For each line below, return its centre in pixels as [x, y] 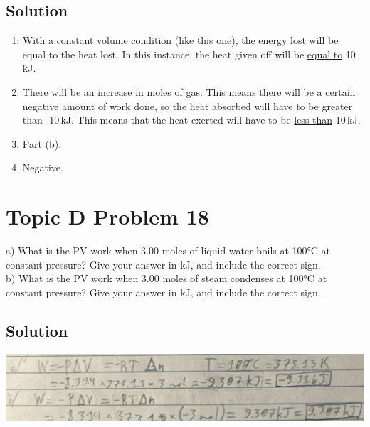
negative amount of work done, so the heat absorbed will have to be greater [187, 106]
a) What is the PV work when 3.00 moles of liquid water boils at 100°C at [168, 250]
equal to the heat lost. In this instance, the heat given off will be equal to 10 [189, 54]
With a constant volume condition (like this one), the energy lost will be [180, 40]
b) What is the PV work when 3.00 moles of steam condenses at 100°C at [166, 278]
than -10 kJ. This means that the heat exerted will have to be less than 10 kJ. [191, 120]
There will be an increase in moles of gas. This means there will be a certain [189, 91]
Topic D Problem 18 [107, 216]
